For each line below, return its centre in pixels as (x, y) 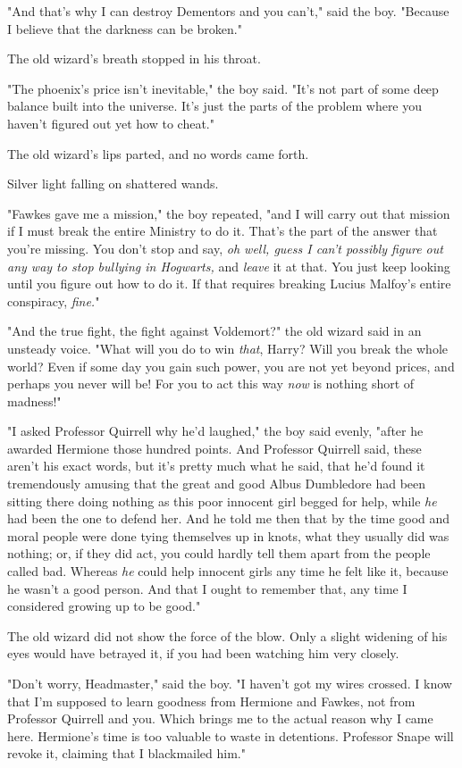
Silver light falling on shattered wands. (113, 184)
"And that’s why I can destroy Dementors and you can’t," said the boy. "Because (228, 11)
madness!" (34, 401)
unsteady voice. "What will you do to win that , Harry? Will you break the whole (228, 348)
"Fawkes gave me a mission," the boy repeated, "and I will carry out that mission (229, 213)
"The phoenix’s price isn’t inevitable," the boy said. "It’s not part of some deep (223, 88)
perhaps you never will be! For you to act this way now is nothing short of (211, 384)
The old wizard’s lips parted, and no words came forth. (158, 153)
